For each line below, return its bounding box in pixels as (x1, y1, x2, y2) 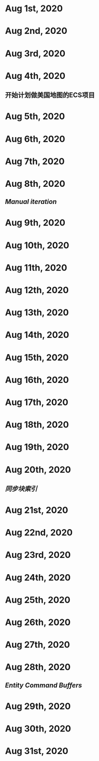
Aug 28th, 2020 (5, 661, 71, 673)
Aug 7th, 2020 (5, 155, 65, 167)
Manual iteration (5, 198, 57, 206)
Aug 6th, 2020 (5, 133, 65, 145)
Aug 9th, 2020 (5, 217, 66, 228)
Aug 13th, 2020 (5, 307, 69, 318)
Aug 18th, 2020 (5, 419, 69, 431)
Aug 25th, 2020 (5, 594, 71, 606)
